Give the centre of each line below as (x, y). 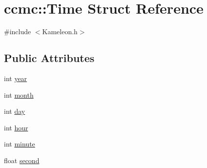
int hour (16, 127)
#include (18, 31)
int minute (20, 144)
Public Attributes (49, 58)
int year (16, 78)
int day (15, 111)
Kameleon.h (60, 31)
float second (22, 160)
